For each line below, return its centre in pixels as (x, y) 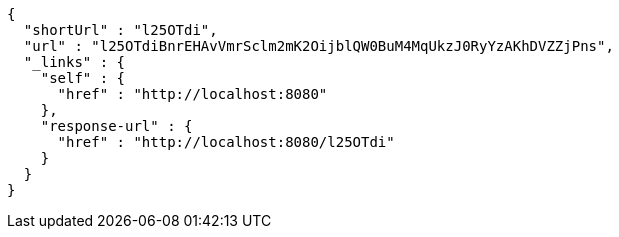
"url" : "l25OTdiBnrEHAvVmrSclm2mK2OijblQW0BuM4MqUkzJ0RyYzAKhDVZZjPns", (318, 46)
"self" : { (83, 78)
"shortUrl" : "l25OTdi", (120, 30)
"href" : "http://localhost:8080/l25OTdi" (226, 142)
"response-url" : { (116, 126)
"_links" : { (74, 62)
